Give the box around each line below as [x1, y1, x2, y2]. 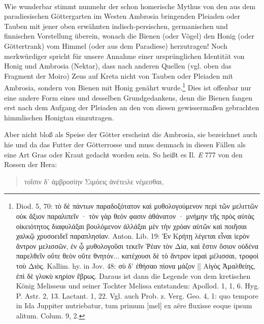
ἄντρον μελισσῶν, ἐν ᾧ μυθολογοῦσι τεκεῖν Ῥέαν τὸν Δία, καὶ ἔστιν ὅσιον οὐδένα [16, 240, 258, 251]
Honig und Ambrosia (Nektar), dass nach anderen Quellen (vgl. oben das [4, 60, 232, 71]
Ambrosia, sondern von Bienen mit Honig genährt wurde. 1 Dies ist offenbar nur [4, 81, 251, 92]
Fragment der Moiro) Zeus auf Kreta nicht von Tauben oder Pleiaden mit [4, 70, 234, 81]
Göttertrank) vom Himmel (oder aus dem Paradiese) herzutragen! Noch [4, 40, 227, 51]
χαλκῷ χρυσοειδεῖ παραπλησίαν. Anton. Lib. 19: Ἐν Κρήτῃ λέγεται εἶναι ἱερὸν [16, 231, 250, 241]
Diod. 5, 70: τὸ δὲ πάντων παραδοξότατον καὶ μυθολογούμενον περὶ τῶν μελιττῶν [16, 201, 258, 211]
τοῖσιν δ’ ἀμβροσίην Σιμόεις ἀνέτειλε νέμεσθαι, [24, 176, 164, 186]
